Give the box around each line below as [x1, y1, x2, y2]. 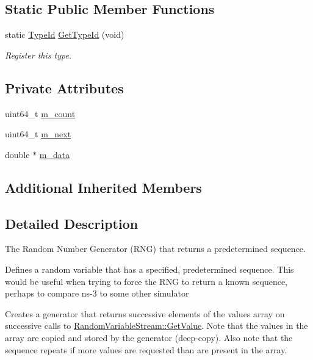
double [5, 148, 30, 160]
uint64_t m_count [5, 107, 76, 120]
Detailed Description [5, 214, 139, 232]
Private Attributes [5, 78, 124, 97]
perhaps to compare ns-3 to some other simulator [5, 287, 189, 300]
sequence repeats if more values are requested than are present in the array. [5, 343, 287, 356]
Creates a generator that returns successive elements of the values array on [5, 307, 285, 320]
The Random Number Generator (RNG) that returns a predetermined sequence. [5, 242, 306, 255]
